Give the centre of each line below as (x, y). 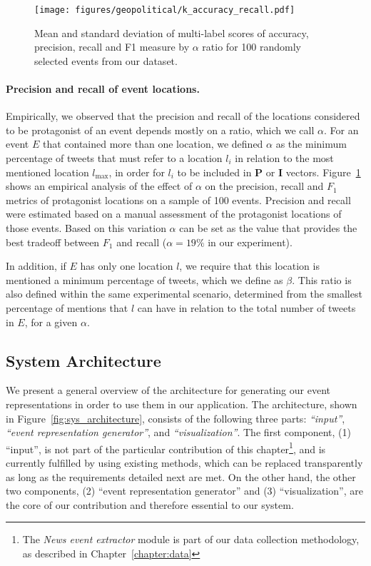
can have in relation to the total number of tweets (247, 307)
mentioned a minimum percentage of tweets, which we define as (144, 279)
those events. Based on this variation (86, 227)
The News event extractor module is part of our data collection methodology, (191, 539)
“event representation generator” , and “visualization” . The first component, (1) (179, 432)
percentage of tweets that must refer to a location (114, 158)
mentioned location (47, 172)
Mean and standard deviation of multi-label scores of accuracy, (172, 32)
